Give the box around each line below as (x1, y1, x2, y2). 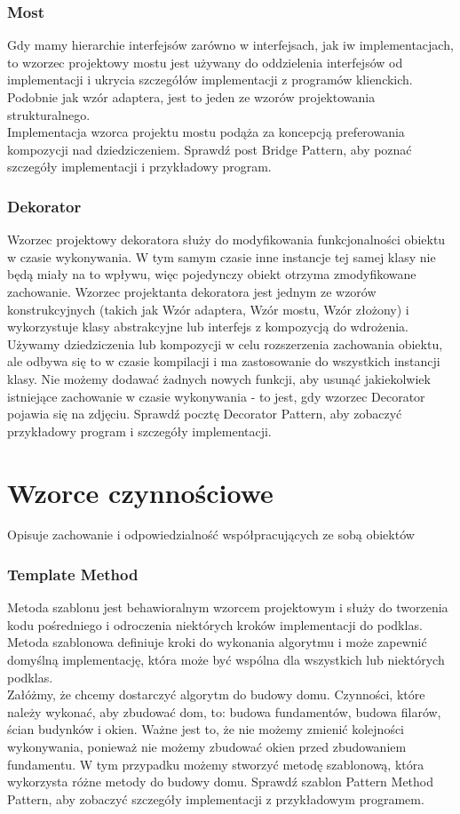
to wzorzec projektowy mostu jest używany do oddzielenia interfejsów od (7, 52, 403, 71)
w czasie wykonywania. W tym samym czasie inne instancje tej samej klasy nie (7, 247, 436, 266)
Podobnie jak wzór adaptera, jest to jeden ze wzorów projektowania (7, 88, 376, 106)
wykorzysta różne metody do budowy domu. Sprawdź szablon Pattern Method (7, 772, 434, 791)
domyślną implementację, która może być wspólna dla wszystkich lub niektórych (7, 650, 445, 669)
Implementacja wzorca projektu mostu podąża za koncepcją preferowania (7, 123, 405, 141)
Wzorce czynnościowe (7, 474, 274, 510)
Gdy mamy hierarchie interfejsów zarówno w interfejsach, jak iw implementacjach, (7, 36, 454, 54)
